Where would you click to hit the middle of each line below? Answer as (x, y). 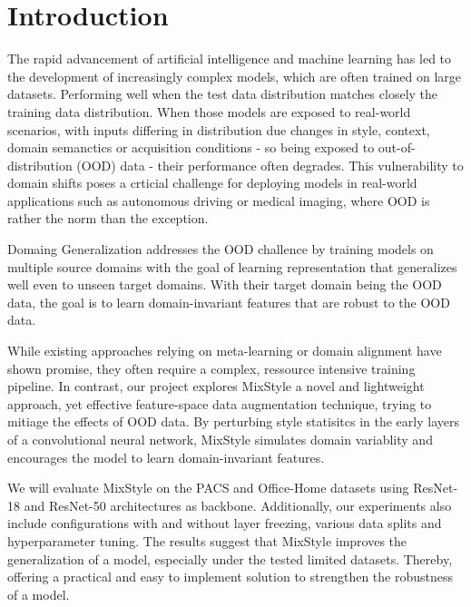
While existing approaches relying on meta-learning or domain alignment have (225, 351)
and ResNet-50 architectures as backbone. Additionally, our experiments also (238, 505)
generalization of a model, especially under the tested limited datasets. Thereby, (230, 558)
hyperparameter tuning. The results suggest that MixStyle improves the (207, 540)
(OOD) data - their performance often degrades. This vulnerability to (270, 165)
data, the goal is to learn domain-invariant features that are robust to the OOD (229, 302)
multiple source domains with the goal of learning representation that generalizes (232, 266)
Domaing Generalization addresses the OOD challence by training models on (221, 249)
